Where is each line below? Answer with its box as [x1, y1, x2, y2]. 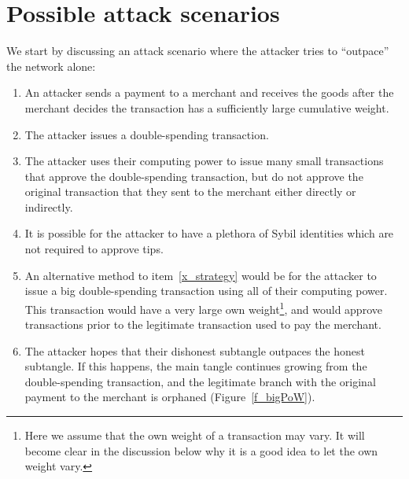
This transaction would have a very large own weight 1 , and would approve [24, 298, 382, 317]
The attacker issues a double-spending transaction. [24, 126, 269, 142]
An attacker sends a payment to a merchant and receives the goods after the [24, 84, 394, 101]
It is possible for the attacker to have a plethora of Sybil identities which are [24, 225, 394, 241]
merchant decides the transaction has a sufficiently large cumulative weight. [24, 99, 389, 116]
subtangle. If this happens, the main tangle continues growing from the [24, 358, 367, 374]
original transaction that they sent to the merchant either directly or [24, 183, 356, 200]
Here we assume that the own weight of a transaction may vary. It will [24, 427, 365, 444]
